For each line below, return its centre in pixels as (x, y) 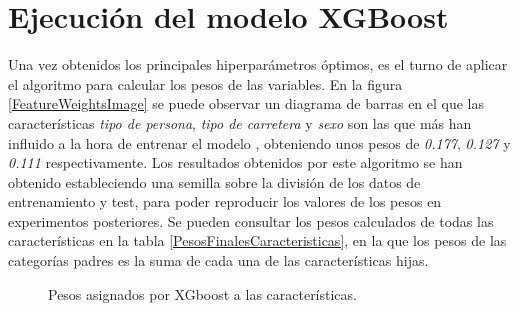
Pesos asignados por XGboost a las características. (202, 293)
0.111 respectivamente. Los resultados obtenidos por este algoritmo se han (235, 162)
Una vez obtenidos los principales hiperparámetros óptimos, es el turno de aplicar (258, 64)
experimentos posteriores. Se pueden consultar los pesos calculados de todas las (251, 220)
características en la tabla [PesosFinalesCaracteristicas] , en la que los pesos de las (257, 240)
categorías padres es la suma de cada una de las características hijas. (218, 260)
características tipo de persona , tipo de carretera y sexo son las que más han (240, 122)
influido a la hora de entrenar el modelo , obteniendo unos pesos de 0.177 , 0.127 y (259, 142)
